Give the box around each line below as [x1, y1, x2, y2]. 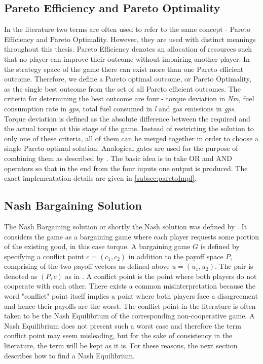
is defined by [200, 241, 240, 252]
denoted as [4, 270, 37, 281]
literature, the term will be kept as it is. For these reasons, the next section [4, 340, 238, 351]
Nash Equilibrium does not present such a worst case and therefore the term [4, 320, 241, 331]
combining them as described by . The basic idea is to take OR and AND [4, 152, 232, 163]
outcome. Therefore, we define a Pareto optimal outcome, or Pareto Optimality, [4, 73, 251, 84]
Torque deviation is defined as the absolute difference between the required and [4, 113, 250, 124]
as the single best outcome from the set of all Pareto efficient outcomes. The [4, 83, 241, 94]
